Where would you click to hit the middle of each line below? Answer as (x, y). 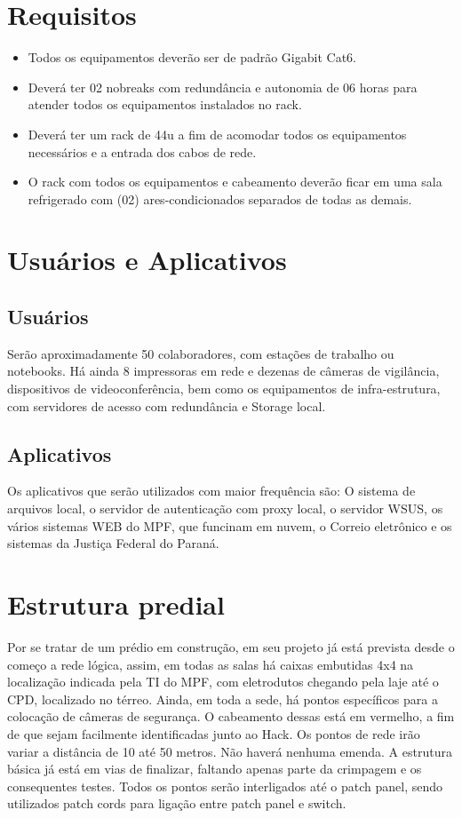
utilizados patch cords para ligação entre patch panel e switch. (177, 803)
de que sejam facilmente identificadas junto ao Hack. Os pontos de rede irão (214, 733)
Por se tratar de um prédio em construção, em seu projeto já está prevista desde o (231, 646)
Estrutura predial (116, 604)
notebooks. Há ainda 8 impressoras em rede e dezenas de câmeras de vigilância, (223, 371)
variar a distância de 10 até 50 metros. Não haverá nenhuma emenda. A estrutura (230, 751)
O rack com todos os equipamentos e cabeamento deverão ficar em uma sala (235, 182)
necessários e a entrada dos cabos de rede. (142, 151)
